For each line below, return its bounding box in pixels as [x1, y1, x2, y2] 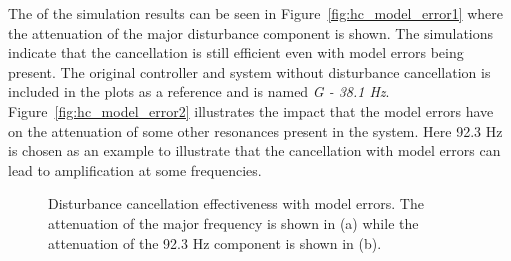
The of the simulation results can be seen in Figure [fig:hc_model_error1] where [8, 3, 504, 23]
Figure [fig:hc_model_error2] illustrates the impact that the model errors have [8, 100, 494, 121]
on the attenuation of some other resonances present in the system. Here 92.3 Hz [8, 120, 503, 141]
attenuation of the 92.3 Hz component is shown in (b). [48, 232, 382, 253]
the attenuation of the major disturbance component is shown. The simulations [8, 22, 494, 43]
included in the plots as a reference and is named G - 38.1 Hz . [8, 81, 390, 102]
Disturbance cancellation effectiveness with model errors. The [48, 193, 424, 214]
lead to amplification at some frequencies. [8, 159, 262, 180]
